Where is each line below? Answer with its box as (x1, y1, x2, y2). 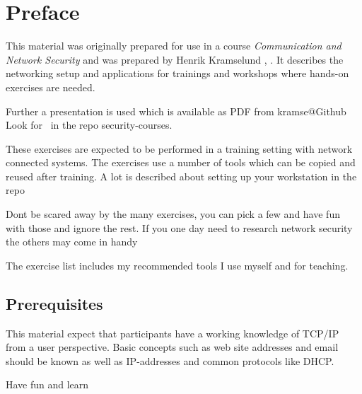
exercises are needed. (6, 79, 95, 94)
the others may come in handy (6, 234, 138, 249)
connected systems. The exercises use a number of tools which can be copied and (6, 155, 356, 170)
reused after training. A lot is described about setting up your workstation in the (6, 168, 357, 183)
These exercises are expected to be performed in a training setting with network (6, 141, 353, 156)
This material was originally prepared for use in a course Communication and (6, 38, 341, 53)
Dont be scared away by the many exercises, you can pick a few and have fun (6, 207, 340, 221)
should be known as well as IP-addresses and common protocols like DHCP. (6, 353, 334, 368)
